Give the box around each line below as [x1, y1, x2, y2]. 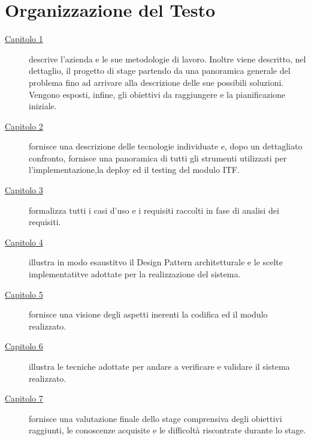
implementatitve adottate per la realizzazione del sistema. [29, 268, 241, 280]
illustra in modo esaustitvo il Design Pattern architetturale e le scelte [29, 256, 283, 268]
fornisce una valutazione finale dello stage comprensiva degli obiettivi [29, 412, 282, 424]
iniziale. [29, 100, 57, 112]
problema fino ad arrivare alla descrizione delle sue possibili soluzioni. [29, 76, 284, 88]
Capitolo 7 [5, 392, 43, 405]
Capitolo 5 [5, 288, 43, 300]
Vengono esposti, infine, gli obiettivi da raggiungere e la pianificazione [29, 88, 286, 100]
